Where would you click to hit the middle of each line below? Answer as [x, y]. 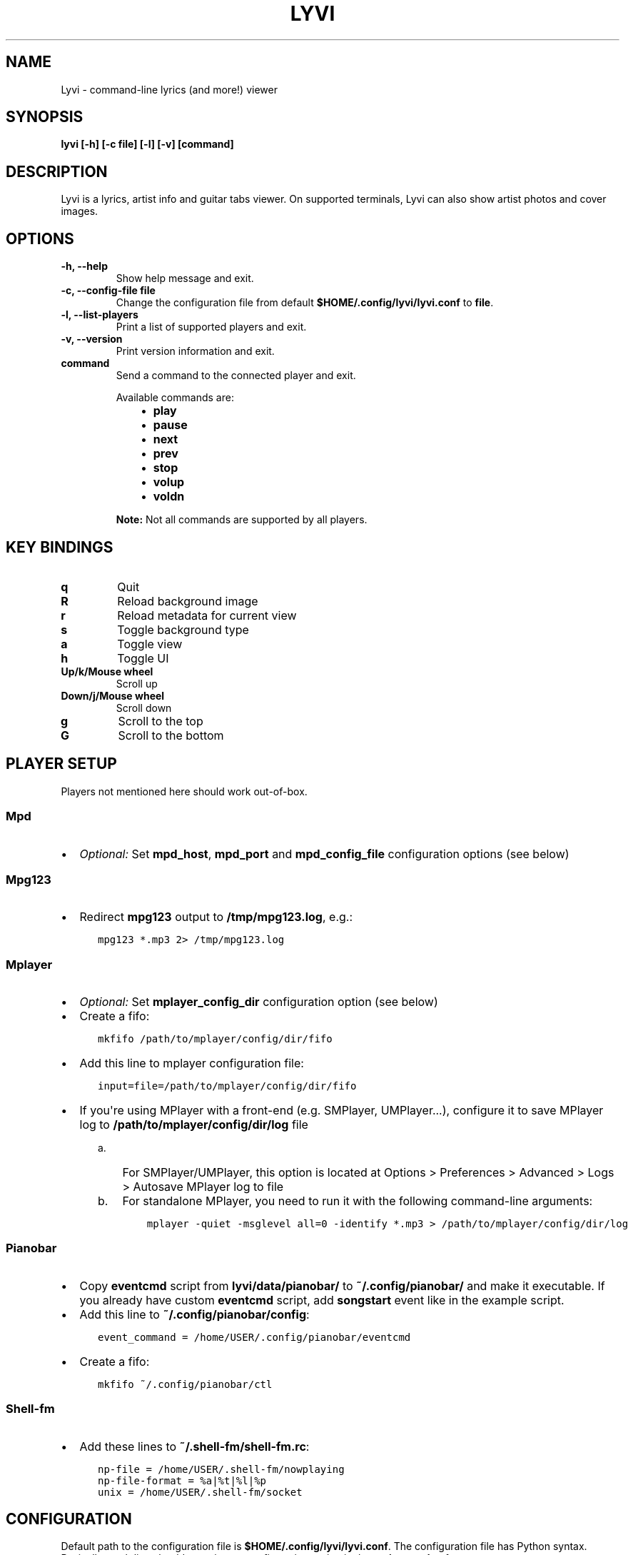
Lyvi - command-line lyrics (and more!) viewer [169, 89]
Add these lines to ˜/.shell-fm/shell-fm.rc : [194, 1446]
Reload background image [188, 601]
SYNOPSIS [45, 117]
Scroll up [137, 683]
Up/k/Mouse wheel [107, 671]
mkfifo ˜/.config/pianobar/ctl [185, 1384]
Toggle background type [183, 629]
